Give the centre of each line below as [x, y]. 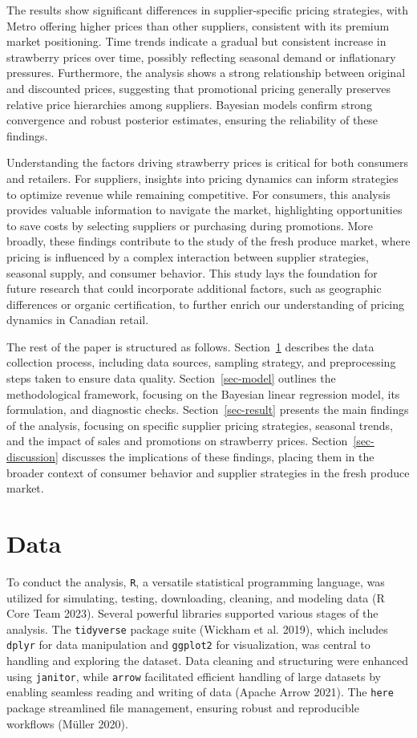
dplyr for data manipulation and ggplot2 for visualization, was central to [188, 645]
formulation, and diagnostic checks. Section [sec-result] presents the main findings [208, 410]
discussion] [32, 457]
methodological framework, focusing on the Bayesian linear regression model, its [203, 393]
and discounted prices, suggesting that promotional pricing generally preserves [199, 88]
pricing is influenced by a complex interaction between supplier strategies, [188, 256]
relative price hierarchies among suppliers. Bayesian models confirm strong [189, 104]
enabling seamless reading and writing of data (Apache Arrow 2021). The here [200, 692]
